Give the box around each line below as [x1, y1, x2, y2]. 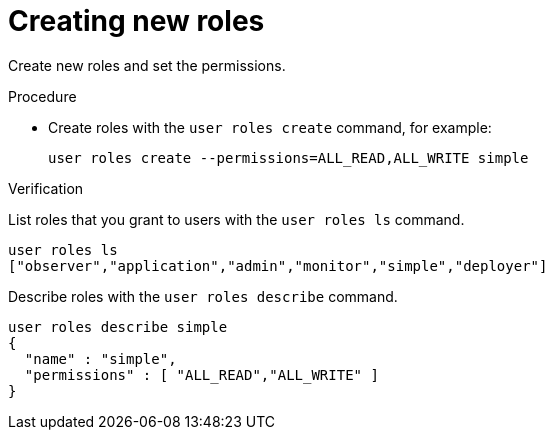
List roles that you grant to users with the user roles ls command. [8, 210, 465, 228]
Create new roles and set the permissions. [8, 56, 286, 74]
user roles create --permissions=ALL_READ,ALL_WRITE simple [48, 149, 529, 166]
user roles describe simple [8, 318, 228, 335]
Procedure [8, 87, 77, 105]
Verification [8, 179, 84, 197]
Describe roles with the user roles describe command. [8, 287, 398, 305]
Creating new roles [8, 4, 265, 38]
